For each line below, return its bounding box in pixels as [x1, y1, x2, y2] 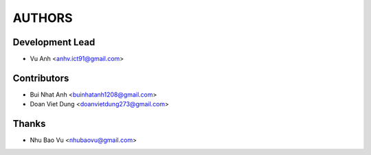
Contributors [12, 72, 69, 84]
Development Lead [12, 36, 95, 48]
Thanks [12, 118, 46, 130]
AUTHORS [12, 10, 73, 25]
